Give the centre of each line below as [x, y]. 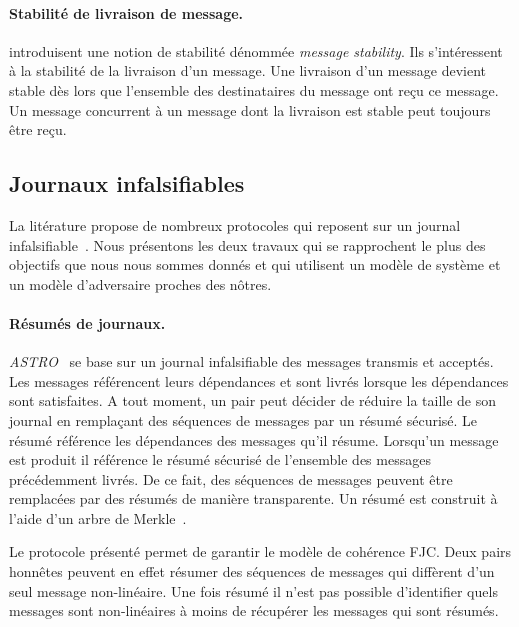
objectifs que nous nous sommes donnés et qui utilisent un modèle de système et [255, 264]
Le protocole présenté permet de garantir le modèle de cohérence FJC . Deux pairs [260, 551]
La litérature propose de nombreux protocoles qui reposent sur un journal [235, 224]
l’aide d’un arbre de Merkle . [98, 517]
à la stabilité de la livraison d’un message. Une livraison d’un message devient [247, 70]
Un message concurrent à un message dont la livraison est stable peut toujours [250, 109]
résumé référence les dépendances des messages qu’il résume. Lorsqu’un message [254, 439]
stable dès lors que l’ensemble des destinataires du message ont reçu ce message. [254, 89]
